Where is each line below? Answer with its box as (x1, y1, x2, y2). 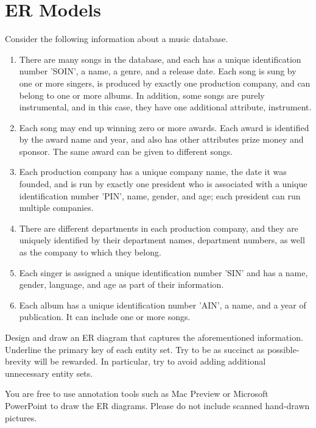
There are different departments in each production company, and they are (19, 221, 298, 234)
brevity (5, 355, 32, 368)
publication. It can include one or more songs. (19, 310, 191, 323)
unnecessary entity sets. (5, 366, 93, 379)
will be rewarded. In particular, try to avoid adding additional (33, 355, 266, 368)
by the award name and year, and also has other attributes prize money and (19, 133, 304, 146)
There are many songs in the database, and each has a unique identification (19, 52, 301, 65)
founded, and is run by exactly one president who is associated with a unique (19, 177, 307, 190)
